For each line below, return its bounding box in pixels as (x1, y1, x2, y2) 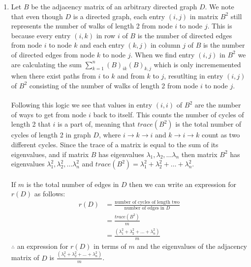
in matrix (189, 11, 219, 21)
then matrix (181, 149, 218, 159)
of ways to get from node (11, 109, 87, 119)
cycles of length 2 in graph (11, 130, 91, 140)
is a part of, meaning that (58, 119, 135, 129)
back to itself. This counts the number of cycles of (93, 109, 244, 119)
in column (150, 40, 181, 50)
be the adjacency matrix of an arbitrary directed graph (31, 1, 197, 11)
